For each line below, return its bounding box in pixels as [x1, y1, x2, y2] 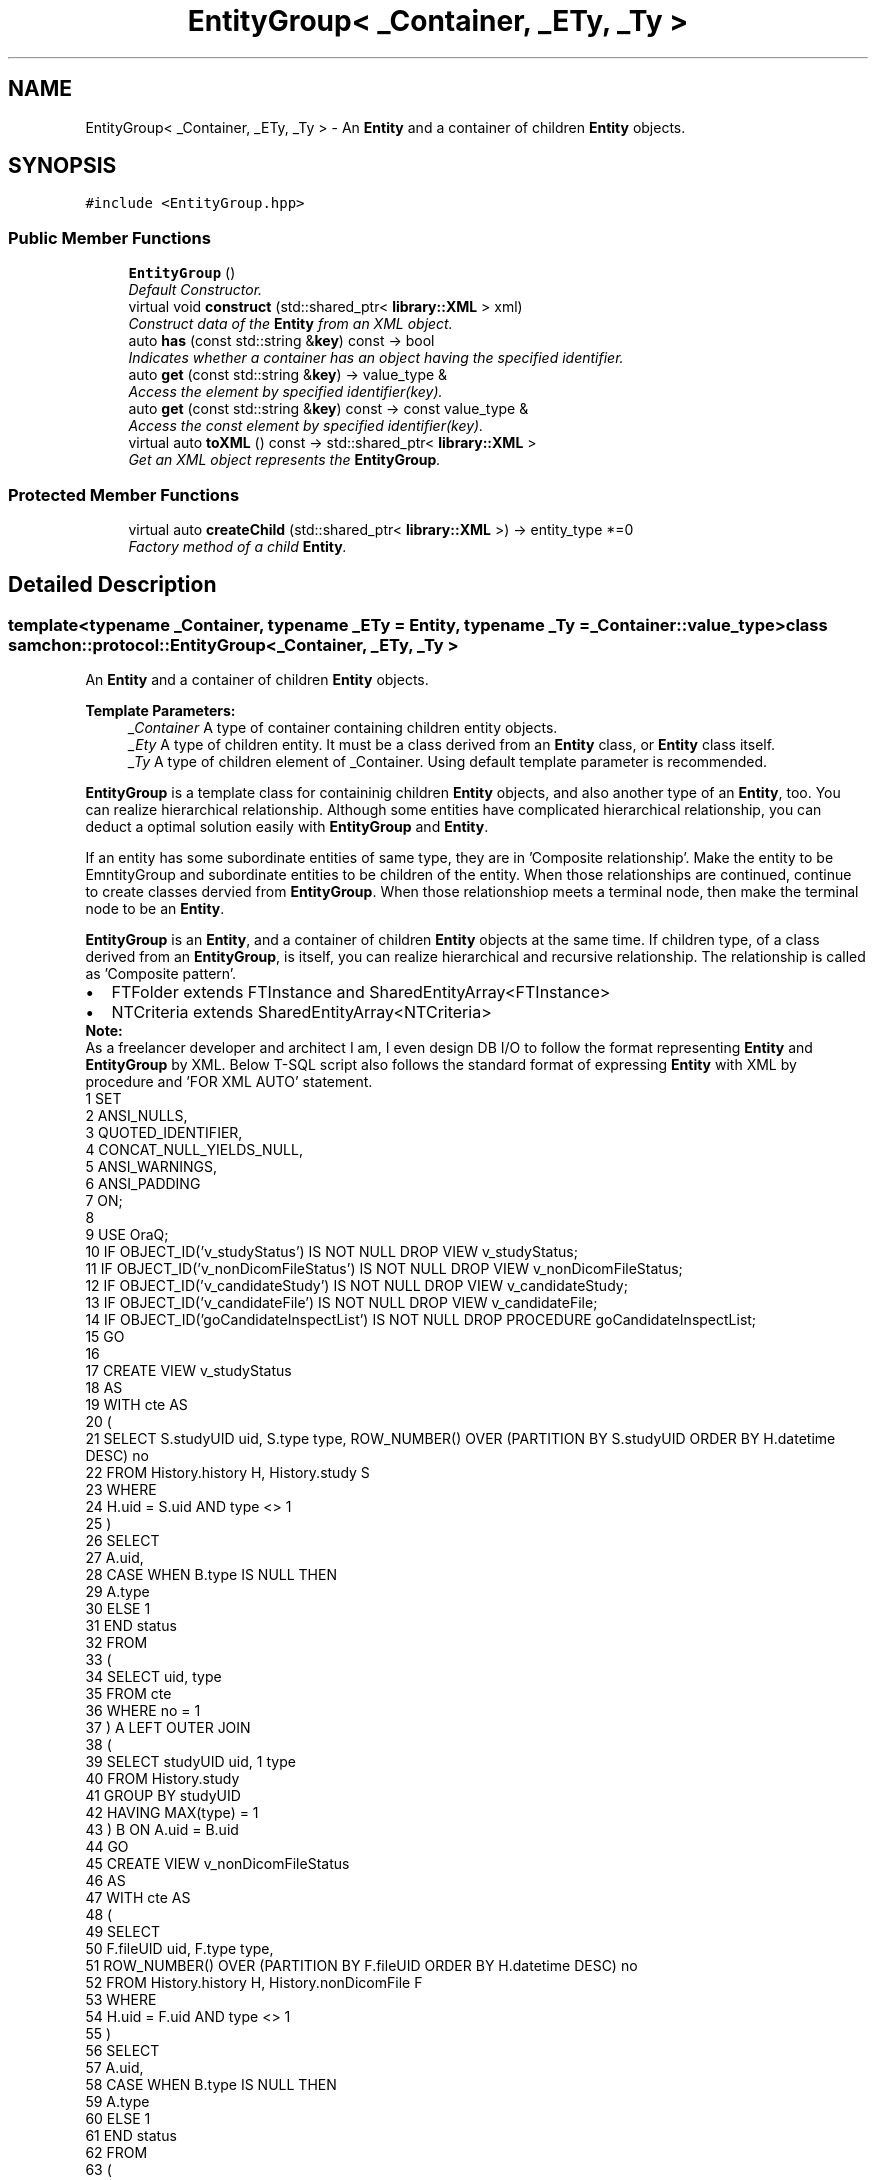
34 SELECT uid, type [85, 1668, 222, 1686]
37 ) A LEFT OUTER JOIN [85, 1719, 251, 1737]
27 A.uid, [85, 1549, 144, 1567]
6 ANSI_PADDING [85, 1175, 201, 1193]
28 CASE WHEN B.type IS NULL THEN [85, 1566, 337, 1584]
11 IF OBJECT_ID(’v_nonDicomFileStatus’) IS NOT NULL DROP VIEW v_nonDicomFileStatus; [85, 1260, 683, 1278]
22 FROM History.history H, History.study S [85, 1464, 370, 1482]
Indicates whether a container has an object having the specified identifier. [128, 349, 624, 367]
